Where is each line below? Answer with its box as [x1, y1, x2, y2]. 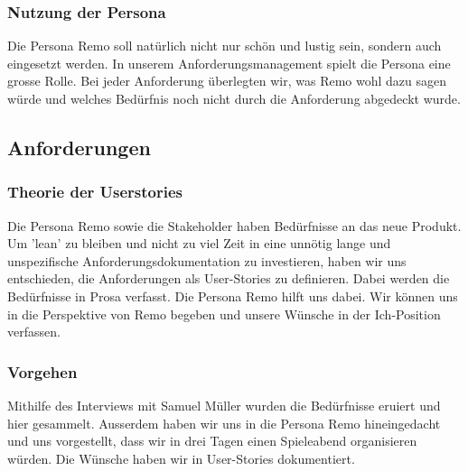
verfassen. [7, 322, 61, 341]
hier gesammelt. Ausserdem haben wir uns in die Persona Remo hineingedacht [7, 413, 441, 432]
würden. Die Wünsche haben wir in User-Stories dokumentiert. [7, 448, 355, 467]
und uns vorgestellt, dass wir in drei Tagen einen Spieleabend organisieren [7, 431, 417, 450]
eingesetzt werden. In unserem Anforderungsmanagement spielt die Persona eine [7, 53, 451, 72]
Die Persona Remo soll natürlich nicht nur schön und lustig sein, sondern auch [7, 36, 442, 55]
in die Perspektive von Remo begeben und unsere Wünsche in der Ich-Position [7, 304, 441, 323]
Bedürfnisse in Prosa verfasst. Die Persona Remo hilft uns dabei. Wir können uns [7, 286, 458, 305]
